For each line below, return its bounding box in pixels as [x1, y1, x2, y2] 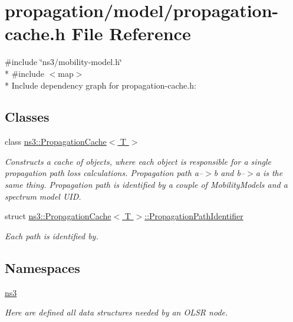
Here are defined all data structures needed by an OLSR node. [5, 306, 228, 318]
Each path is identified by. [5, 229, 98, 242]
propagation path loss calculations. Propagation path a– [5, 167, 203, 179]
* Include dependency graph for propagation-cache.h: [5, 79, 196, 91]
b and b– [213, 167, 245, 179]
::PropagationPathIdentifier [144, 210, 243, 222]
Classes [5, 108, 50, 126]
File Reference [71, 21, 191, 45]
